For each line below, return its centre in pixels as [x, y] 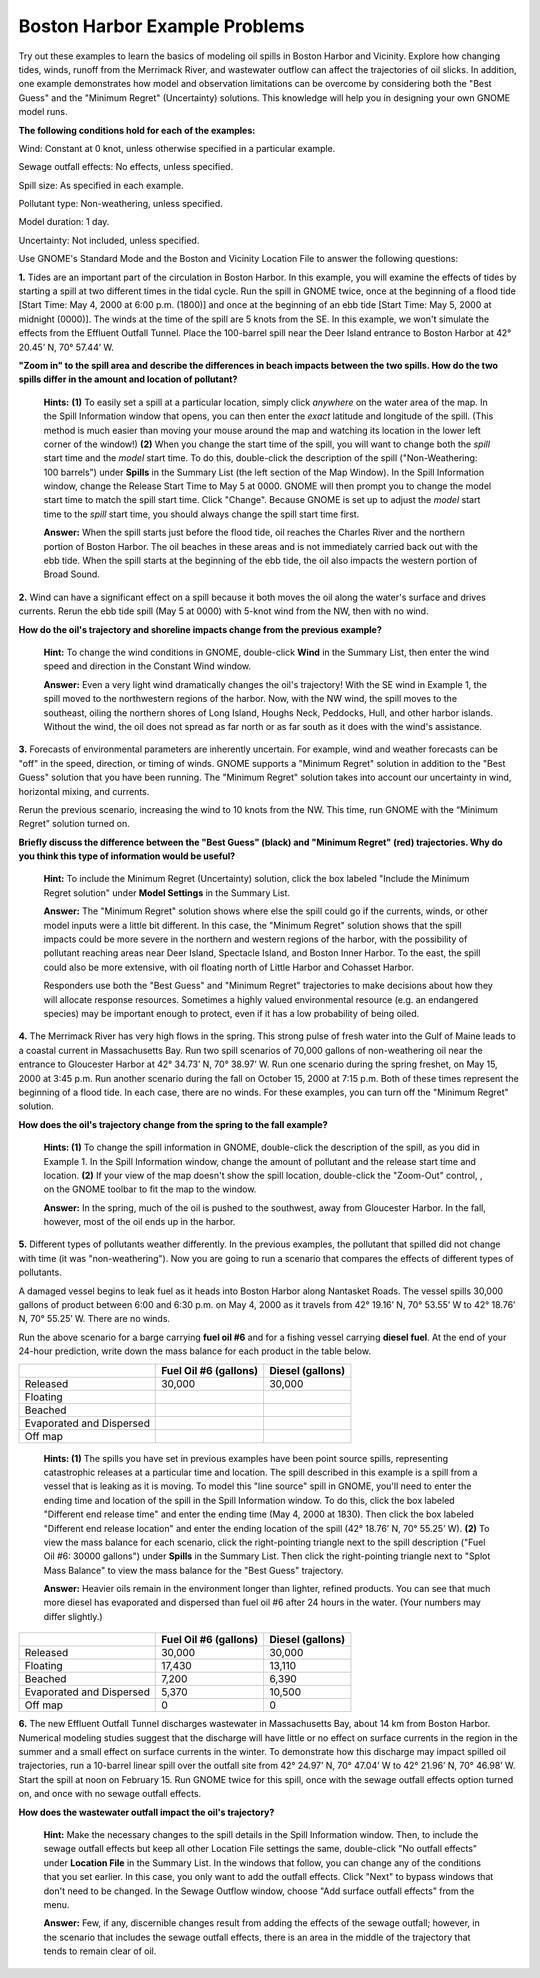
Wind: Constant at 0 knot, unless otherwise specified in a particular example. [177, 148]
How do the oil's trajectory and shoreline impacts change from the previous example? [200, 629]
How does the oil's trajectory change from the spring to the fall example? [173, 1124]
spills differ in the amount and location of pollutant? [128, 379]
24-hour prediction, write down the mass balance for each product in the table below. [195, 1351]
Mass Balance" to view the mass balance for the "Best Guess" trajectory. [193, 1570]
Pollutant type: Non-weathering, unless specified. [121, 204]
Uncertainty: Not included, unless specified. [109, 240]
